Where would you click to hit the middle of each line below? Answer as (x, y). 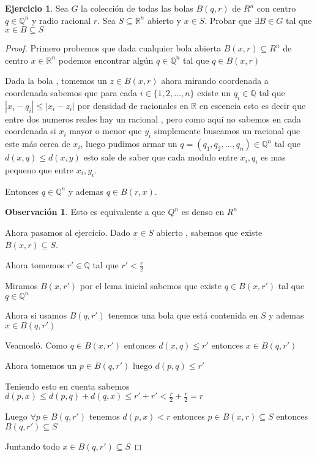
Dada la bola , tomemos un (56, 81)
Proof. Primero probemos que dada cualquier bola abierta (113, 48)
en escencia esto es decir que (252, 105)
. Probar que (228, 20)
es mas (273, 157)
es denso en (203, 212)
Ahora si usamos (36, 315)
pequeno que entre (39, 169)
